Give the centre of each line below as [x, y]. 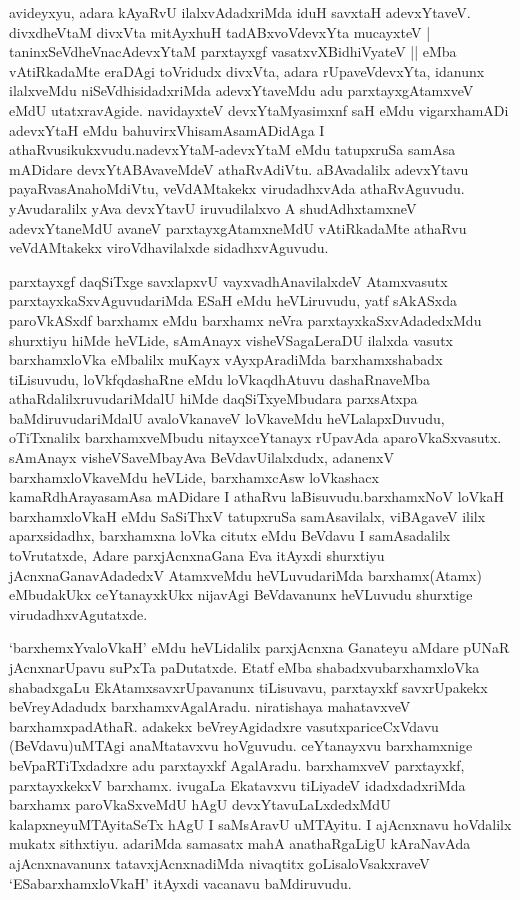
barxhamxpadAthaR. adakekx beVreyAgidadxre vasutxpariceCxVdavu [224, 725]
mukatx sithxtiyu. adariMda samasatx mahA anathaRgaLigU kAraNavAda [240, 843]
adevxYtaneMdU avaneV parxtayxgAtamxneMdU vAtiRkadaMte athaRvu [238, 227]
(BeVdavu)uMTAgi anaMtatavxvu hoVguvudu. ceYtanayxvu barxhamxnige [241, 745]
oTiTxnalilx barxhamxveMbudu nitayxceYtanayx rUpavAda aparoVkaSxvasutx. [255, 437]
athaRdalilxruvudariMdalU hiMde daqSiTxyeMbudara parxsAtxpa [213, 398]
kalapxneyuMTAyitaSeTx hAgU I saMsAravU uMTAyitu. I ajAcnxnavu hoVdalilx [260, 823]
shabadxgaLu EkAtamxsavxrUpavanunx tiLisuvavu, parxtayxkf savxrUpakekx [248, 686]
